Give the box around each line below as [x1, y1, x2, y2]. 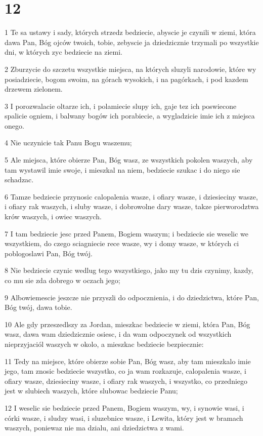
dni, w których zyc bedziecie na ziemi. [5, 47, 122, 57]
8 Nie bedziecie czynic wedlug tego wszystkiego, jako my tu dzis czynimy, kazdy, [5, 265, 253, 275]
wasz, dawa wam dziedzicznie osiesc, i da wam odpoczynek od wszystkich [5, 329, 232, 339]
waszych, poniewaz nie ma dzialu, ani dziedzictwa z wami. [5, 422, 184, 433]
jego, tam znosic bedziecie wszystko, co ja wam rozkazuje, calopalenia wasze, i [5, 366, 246, 376]
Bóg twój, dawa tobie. [5, 302, 72, 312]
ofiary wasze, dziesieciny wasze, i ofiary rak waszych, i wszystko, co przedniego [5, 375, 248, 386]
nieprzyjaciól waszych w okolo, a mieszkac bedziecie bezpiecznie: [5, 338, 204, 349]
